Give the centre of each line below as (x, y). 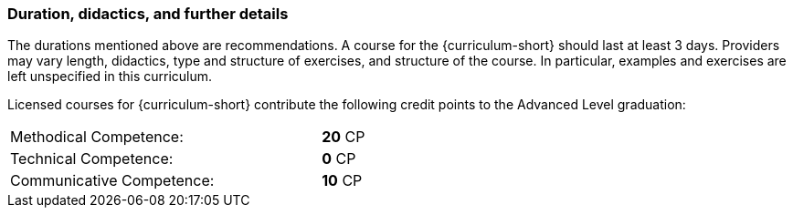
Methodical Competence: (97, 137)
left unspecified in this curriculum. (110, 77)
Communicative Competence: (112, 181)
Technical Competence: (92, 159)
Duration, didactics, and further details (148, 14)
